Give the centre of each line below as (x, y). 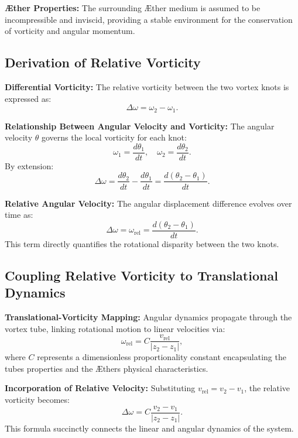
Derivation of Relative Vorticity (103, 62)
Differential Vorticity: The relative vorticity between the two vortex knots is (147, 86)
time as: (19, 215)
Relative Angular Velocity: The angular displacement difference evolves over (148, 203)
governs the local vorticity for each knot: (114, 137)
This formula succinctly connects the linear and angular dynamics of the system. (149, 428)
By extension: (29, 165)
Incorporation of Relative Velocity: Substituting (100, 388)
